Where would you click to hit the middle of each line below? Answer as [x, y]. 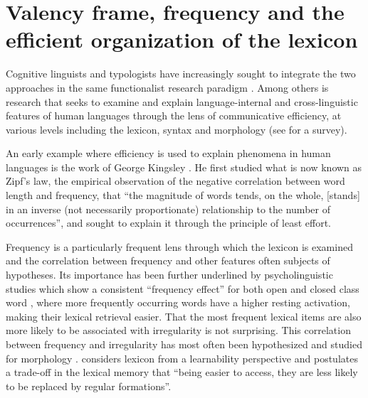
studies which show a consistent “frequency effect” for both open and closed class [183, 288]
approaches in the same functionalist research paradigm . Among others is [167, 87]
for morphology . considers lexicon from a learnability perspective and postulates [182, 358]
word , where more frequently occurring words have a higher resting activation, [178, 302]
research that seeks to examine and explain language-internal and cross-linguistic [182, 101]
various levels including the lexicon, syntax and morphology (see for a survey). [177, 129]
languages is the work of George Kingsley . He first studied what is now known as [184, 167]
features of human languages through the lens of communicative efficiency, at [174, 115]
